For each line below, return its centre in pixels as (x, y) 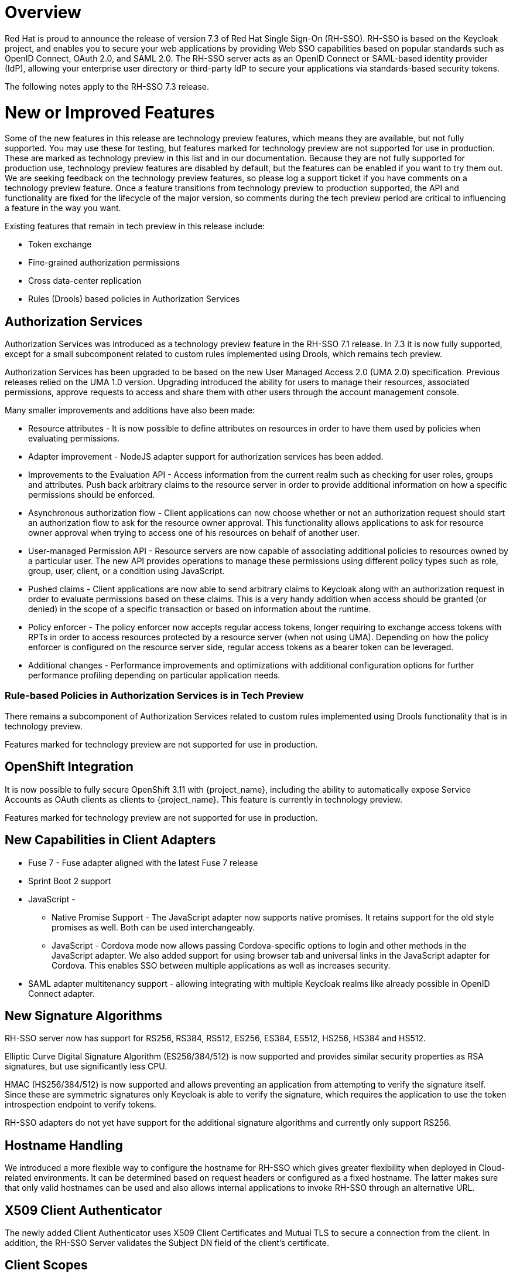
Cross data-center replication (85, 281)
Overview (43, 12)
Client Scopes (46, 1265)
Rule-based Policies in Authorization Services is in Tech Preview (154, 696)
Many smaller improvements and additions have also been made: (130, 410)
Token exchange (60, 244)
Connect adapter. (61, 993)
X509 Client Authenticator (83, 1210)
